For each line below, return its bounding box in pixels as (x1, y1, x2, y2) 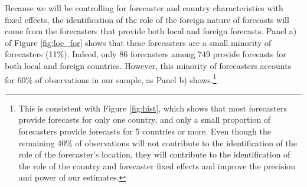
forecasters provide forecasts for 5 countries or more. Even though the (18, 125, 271, 137)
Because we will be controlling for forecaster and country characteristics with (5, 2, 283, 14)
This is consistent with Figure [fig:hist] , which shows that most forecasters (18, 101, 287, 114)
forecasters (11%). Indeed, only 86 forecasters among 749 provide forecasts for (5, 48, 286, 60)
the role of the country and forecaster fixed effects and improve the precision (18, 159, 296, 172)
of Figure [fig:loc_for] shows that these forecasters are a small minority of (5, 36, 272, 48)
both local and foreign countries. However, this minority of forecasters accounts (5, 59, 292, 71)
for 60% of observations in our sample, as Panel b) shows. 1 (5, 71, 217, 86)
